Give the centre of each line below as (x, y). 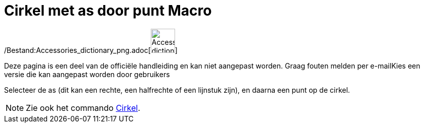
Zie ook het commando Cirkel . (83, 108)
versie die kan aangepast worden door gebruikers (87, 74)
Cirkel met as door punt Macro (108, 11)
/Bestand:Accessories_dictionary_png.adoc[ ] (91, 50)
